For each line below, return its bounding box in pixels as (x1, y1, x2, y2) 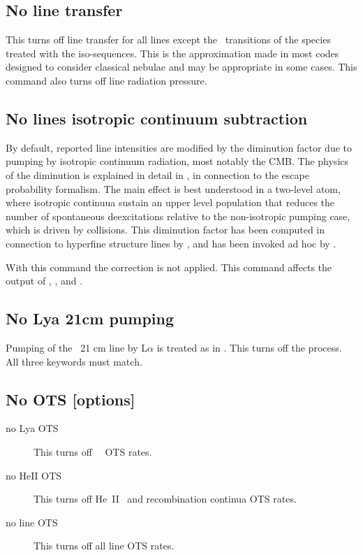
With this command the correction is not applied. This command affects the (6, 259, 332, 274)
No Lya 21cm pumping (6, 308, 175, 329)
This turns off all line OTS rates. (34, 538, 175, 553)
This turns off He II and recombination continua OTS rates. (34, 491, 297, 506)
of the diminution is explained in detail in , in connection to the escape (6, 167, 309, 182)
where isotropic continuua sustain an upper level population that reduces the (6, 195, 335, 210)
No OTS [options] (6, 388, 135, 410)
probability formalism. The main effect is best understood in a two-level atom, (6, 181, 341, 196)
